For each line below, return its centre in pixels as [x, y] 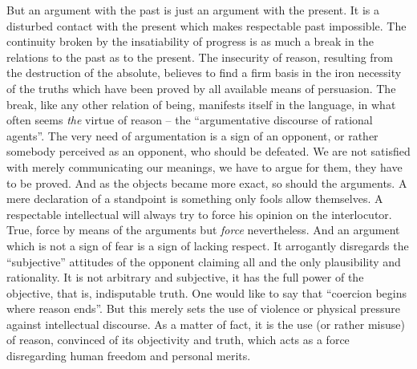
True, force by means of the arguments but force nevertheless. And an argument [203, 230]
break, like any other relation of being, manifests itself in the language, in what [201, 104]
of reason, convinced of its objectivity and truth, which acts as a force [178, 340]
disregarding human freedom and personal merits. [129, 356]
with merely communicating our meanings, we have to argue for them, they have [204, 166]
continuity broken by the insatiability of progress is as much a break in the [190, 41]
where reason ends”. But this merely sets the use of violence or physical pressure [204, 308]
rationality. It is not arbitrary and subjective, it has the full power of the [185, 277]
